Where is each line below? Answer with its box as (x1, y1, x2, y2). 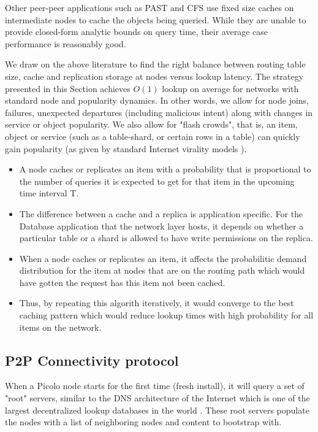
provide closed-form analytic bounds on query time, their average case (5, 25, 268, 38)
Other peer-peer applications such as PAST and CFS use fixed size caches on (5, 1, 294, 13)
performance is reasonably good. (5, 37, 126, 50)
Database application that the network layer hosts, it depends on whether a (19, 219, 304, 232)
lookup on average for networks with (162, 82, 299, 94)
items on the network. (19, 320, 102, 333)
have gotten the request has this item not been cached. (19, 276, 225, 288)
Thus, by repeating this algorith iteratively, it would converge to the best (19, 296, 294, 309)
